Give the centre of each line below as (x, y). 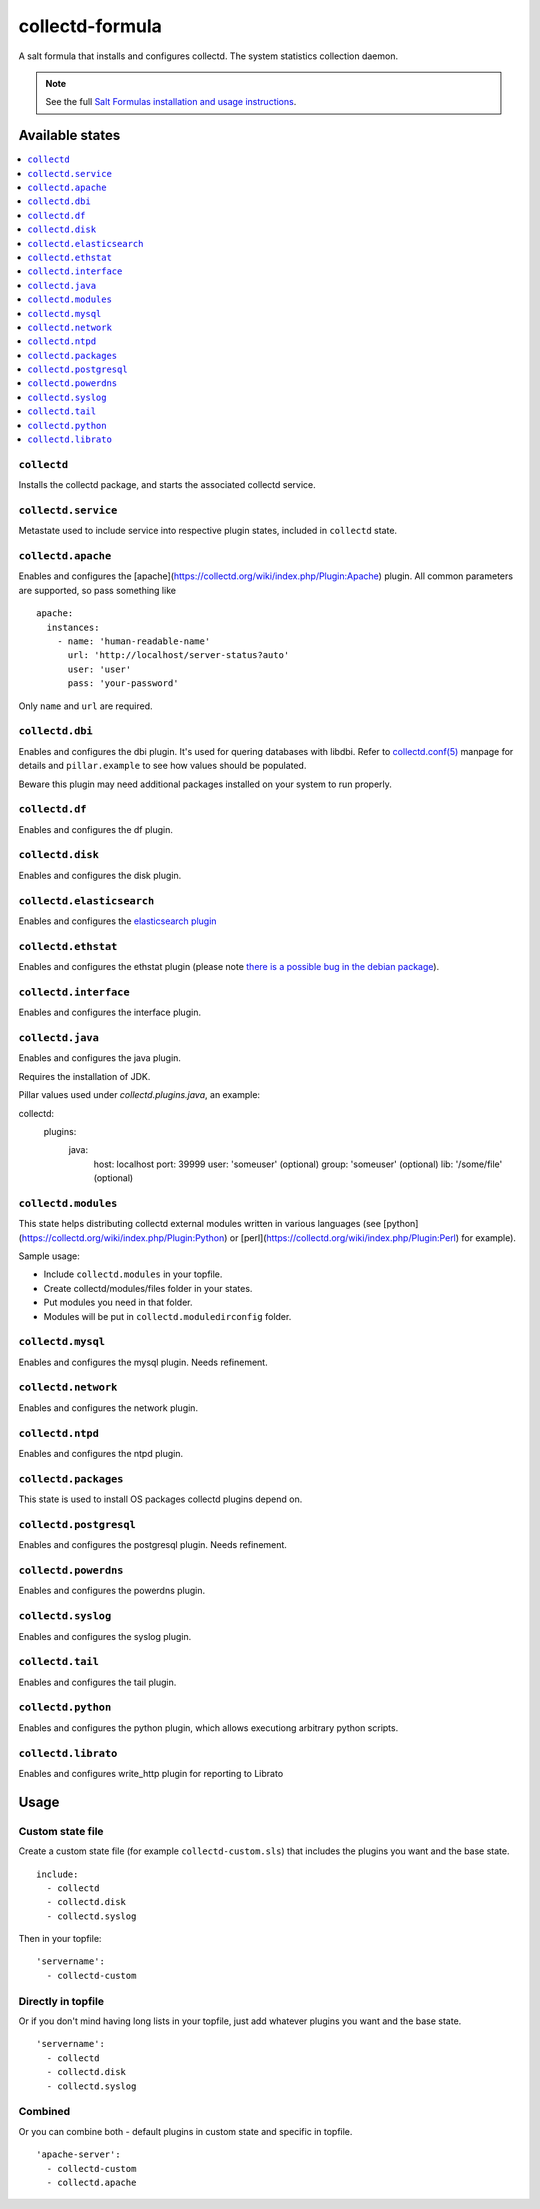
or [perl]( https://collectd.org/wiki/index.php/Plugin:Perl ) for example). (373, 1237)
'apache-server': (78, 2154)
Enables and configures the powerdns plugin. (112, 1591)
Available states (69, 135)
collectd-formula (90, 26)
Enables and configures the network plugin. (108, 1407)
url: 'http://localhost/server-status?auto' (178, 655)
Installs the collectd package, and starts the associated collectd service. (167, 485)
